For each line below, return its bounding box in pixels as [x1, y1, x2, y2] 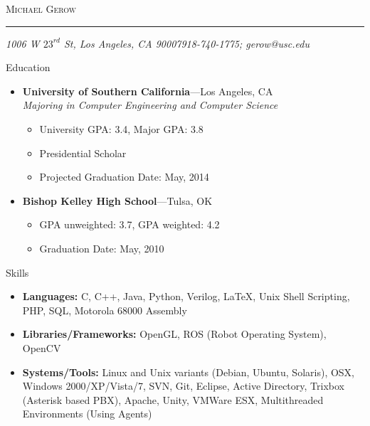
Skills [6, 265, 29, 279]
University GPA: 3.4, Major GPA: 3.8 [39, 121, 203, 136]
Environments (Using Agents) [22, 406, 152, 421]
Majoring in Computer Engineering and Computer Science [22, 97, 278, 112]
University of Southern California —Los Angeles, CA [22, 83, 273, 98]
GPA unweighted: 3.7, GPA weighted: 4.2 [39, 217, 220, 232]
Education [6, 60, 51, 75]
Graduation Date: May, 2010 [39, 240, 164, 255]
